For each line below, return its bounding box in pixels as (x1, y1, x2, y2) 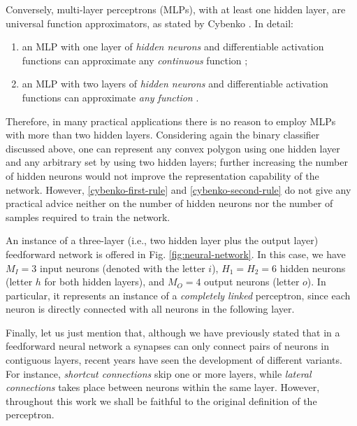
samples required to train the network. (6, 209, 170, 224)
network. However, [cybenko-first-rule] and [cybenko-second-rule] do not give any (6, 182, 351, 197)
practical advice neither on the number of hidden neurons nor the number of (6, 196, 333, 211)
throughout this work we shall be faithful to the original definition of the (6, 393, 317, 408)
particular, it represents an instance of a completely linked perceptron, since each (6, 287, 351, 302)
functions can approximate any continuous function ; (22, 52, 248, 67)
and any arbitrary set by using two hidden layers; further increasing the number (6, 155, 348, 169)
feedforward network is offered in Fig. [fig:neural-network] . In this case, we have (6, 246, 346, 261)
